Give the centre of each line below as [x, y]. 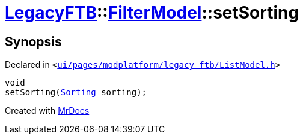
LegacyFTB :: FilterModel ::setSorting [152, 13]
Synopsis [33, 41]
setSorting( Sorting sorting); [76, 93]
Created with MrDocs [47, 111]
